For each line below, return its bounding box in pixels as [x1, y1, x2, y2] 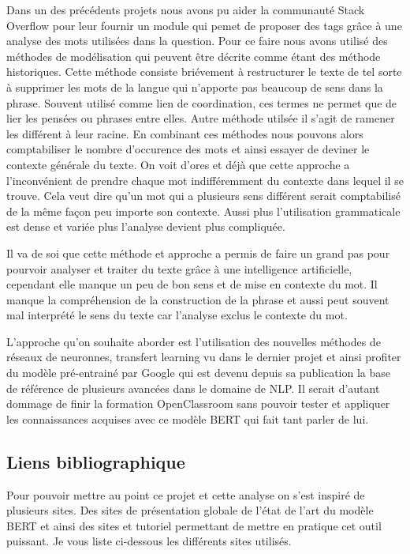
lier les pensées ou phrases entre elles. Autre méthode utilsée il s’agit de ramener [6, 110, 395, 126]
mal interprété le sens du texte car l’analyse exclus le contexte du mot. [6, 307, 348, 323]
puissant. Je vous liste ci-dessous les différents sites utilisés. [6, 533, 292, 549]
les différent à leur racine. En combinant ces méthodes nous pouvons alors [6, 125, 363, 141]
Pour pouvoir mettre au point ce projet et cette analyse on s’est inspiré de [6, 486, 365, 503]
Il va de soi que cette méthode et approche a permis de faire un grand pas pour [6, 244, 390, 261]
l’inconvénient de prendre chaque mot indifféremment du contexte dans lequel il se [6, 171, 404, 188]
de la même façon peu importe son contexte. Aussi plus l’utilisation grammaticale [6, 202, 401, 219]
